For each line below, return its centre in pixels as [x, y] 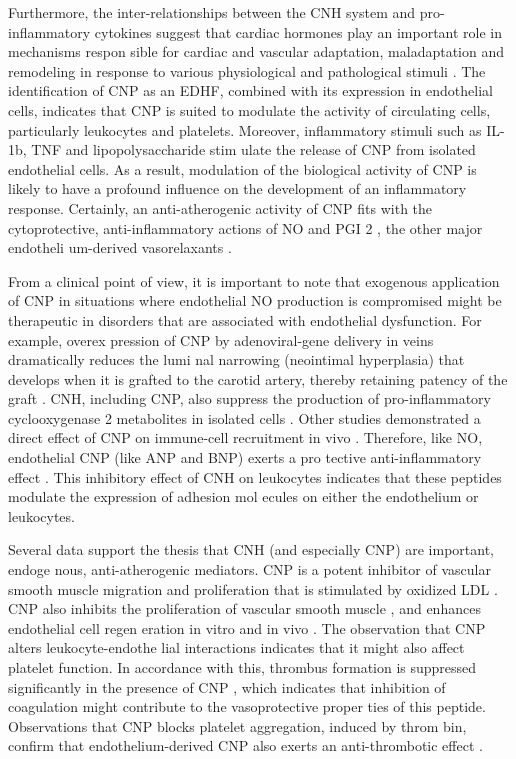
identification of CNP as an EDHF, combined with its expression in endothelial [250, 90]
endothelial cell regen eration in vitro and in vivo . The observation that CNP [247, 627]
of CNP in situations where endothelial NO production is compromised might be [255, 300]
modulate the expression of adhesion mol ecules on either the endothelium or [243, 496]
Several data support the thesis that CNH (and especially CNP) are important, [251, 549]
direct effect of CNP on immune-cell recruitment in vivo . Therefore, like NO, [245, 437]
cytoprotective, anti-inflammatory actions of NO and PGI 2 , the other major [245, 227]
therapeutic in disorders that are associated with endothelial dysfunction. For [245, 319]
